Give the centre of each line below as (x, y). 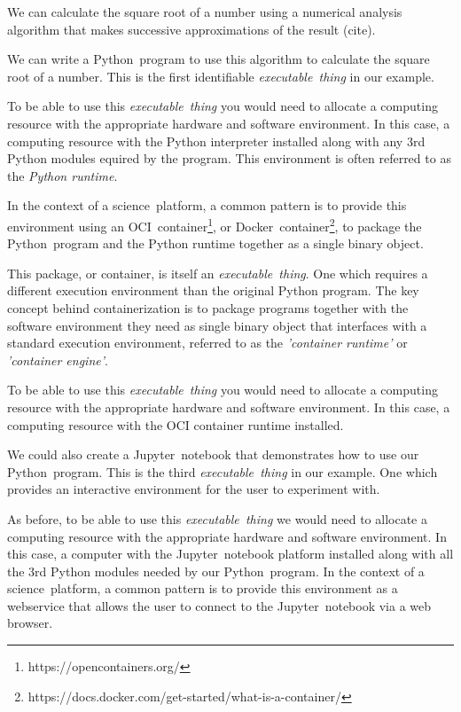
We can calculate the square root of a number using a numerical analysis (205, 12)
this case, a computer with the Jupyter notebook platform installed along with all (230, 554)
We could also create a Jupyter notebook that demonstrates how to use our (213, 454)
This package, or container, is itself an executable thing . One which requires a (218, 273)
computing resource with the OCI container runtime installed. (176, 424)
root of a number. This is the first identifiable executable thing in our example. (221, 76)
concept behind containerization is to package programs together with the (208, 307)
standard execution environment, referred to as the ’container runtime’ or (207, 343)
